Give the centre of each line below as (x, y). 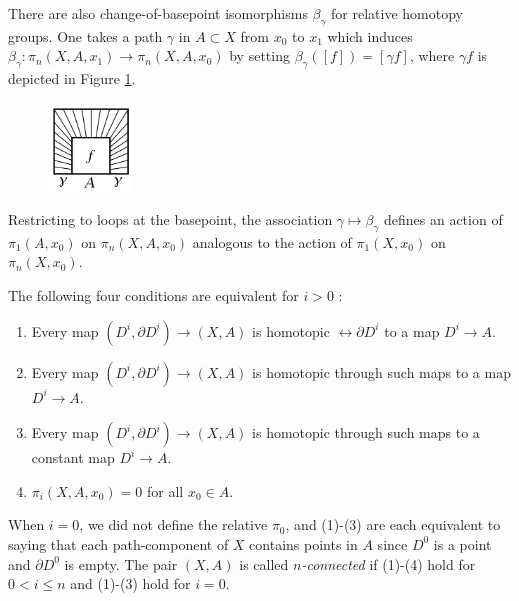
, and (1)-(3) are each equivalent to (393, 524)
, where (432, 55)
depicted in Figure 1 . (72, 78)
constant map (73, 457)
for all (165, 490)
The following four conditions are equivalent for (153, 295)
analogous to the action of (272, 241)
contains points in (303, 543)
